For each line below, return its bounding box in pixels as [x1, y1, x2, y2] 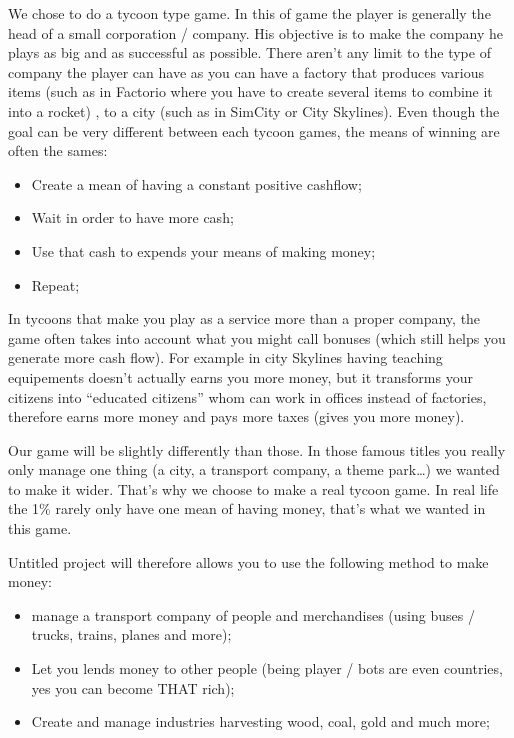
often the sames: [8, 140, 108, 161]
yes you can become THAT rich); [31, 677, 235, 698]
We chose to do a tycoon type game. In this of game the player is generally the [8, 3, 491, 23]
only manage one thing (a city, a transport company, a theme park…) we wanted [8, 459, 500, 480]
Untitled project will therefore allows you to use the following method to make [8, 551, 489, 572]
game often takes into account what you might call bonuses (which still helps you [8, 327, 506, 348]
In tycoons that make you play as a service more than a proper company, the [8, 308, 481, 329]
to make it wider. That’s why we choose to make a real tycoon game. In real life [8, 478, 499, 499]
